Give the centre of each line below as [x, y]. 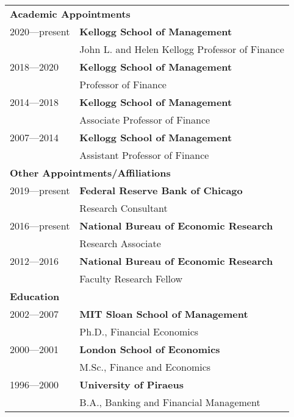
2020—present [40, 31]
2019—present [40, 190]
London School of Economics [150, 349]
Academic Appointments [70, 14]
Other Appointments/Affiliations [90, 173]
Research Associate [120, 243]
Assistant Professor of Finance [144, 155]
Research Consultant [124, 208]
